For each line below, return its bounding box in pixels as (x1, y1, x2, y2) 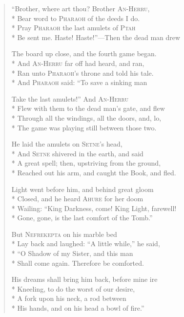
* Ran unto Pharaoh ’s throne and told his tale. (11, 67, 154, 78)
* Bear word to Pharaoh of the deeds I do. (11, 13, 140, 23)
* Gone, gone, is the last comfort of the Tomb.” (11, 212, 153, 223)
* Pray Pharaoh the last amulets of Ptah (11, 22, 136, 33)
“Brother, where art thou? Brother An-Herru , (11, 3, 150, 13)
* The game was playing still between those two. (11, 122, 157, 132)
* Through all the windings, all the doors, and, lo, (11, 112, 162, 123)
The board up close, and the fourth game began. (11, 48, 157, 59)
